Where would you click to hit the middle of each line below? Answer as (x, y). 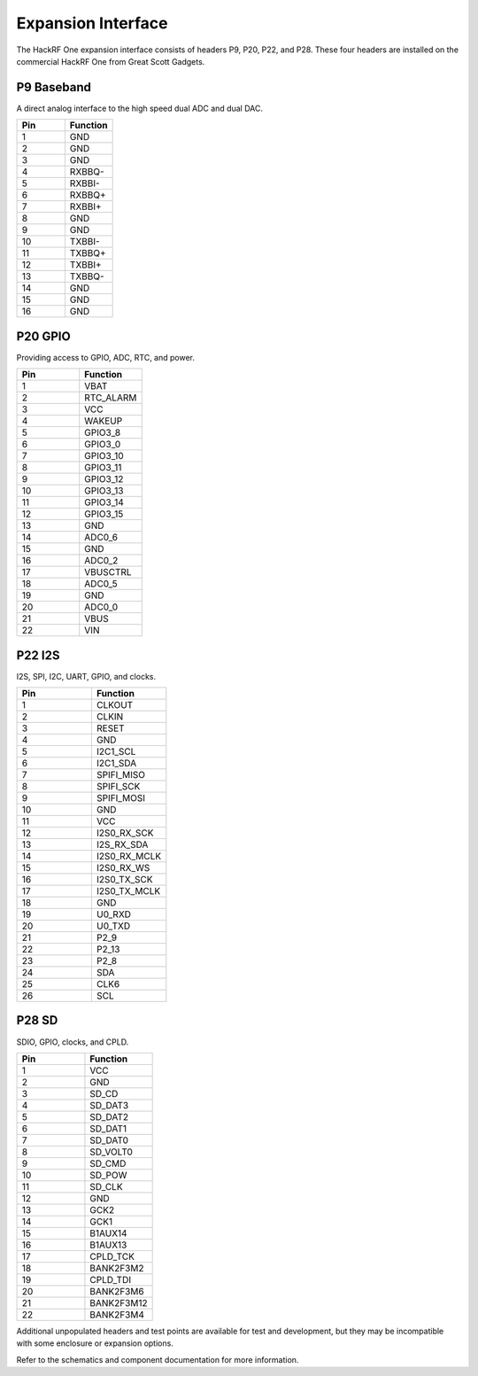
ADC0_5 (101, 584)
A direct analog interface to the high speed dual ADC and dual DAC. (139, 108)
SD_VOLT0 (111, 1152)
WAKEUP (104, 421)
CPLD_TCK (112, 1256)
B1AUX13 (108, 1245)
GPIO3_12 (104, 479)
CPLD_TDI (111, 1279)
